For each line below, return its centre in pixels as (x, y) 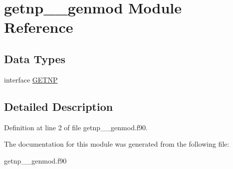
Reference (39, 27)
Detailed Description (59, 106)
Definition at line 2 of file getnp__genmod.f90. (76, 127)
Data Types (35, 58)
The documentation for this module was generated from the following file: (117, 144)
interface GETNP (31, 79)
